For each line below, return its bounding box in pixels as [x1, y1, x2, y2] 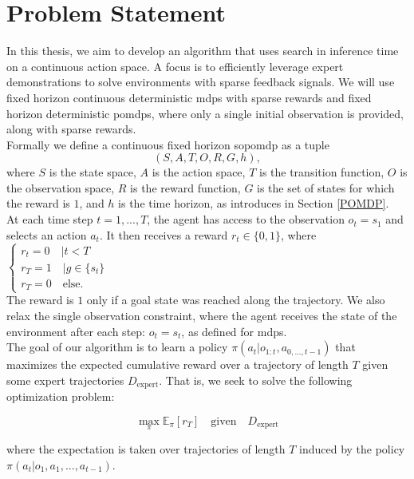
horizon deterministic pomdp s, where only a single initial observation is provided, [6, 105, 404, 121]
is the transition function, [258, 164, 384, 180]
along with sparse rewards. [6, 121, 136, 137]
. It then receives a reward [99, 226, 228, 243]
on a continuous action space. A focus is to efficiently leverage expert [6, 57, 344, 74]
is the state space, [49, 164, 136, 180]
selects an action [6, 226, 87, 243]
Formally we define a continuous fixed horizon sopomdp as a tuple [6, 136, 329, 152]
